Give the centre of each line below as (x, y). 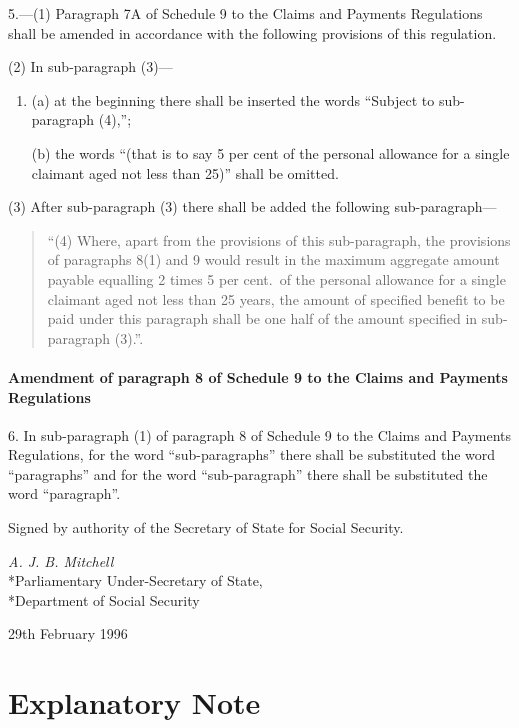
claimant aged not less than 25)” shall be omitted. (185, 172)
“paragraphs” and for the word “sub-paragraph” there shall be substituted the (248, 473)
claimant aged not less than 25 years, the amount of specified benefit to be (276, 298)
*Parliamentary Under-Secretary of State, (135, 580)
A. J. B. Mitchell (61, 560)
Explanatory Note (134, 702)
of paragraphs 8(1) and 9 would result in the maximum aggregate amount (273, 259)
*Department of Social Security (104, 599)
